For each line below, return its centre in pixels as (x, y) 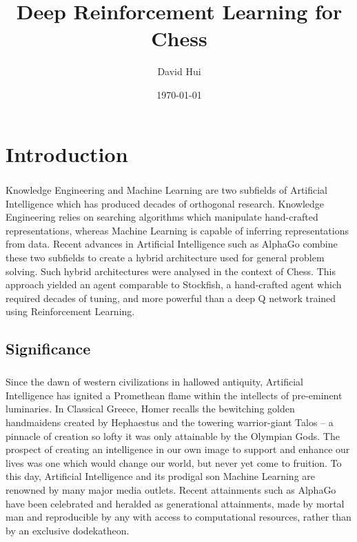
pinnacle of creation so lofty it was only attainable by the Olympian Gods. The (173, 435)
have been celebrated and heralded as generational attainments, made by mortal (175, 503)
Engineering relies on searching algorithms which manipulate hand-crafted (162, 217)
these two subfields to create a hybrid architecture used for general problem (165, 258)
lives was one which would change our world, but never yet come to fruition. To (174, 462)
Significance (48, 349)
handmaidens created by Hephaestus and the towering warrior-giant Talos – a (170, 422)
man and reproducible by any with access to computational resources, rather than (178, 517)
